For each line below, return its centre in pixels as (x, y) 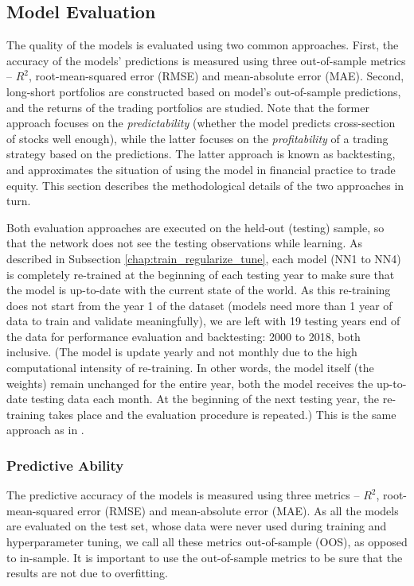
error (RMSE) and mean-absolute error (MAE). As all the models (238, 510)
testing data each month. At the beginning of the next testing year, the (205, 399)
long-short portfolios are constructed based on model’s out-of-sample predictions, (204, 91)
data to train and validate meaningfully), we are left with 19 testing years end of (203, 321)
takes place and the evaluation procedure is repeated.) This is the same (222, 414)
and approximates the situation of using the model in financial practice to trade (201, 169)
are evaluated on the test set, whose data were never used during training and (197, 526)
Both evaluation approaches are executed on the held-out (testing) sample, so (195, 227)
